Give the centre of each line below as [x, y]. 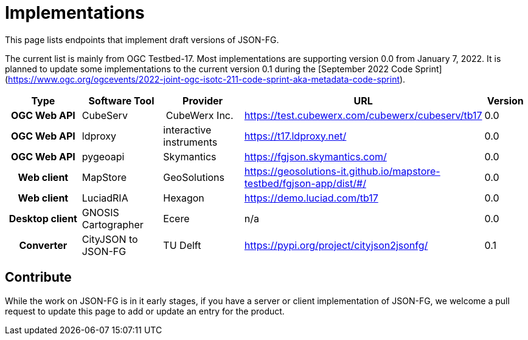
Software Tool [121, 100]
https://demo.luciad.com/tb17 [311, 198]
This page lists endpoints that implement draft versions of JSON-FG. [142, 39]
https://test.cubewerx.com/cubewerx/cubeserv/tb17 [363, 115]
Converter [43, 245]
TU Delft [182, 245]
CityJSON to [110, 239]
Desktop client [43, 218]
